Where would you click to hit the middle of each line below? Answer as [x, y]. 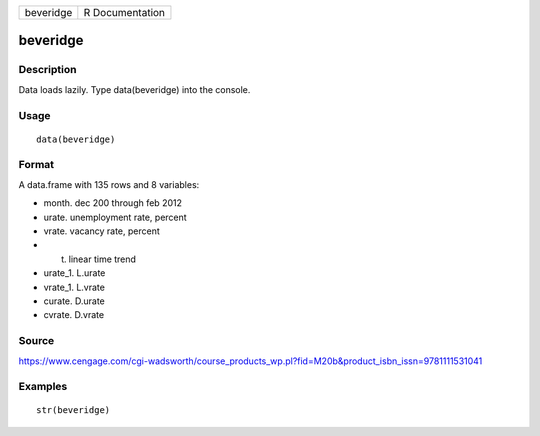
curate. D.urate [74, 301]
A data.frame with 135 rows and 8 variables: [109, 184]
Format [36, 165]
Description [47, 70]
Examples [43, 387]
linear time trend [102, 259]
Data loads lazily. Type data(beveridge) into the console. [134, 89]
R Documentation [124, 12]
